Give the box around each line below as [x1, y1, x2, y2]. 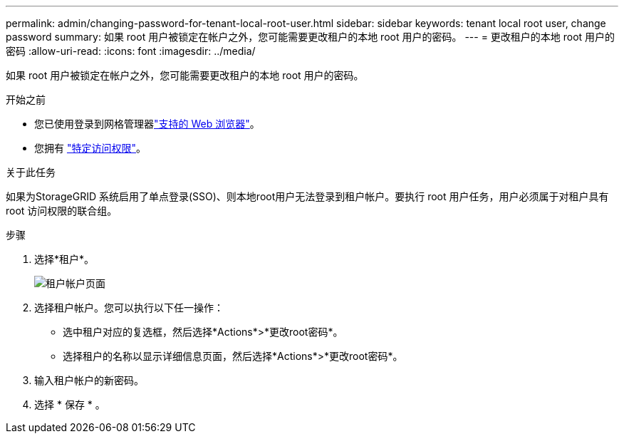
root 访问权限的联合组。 [6, 205, 118, 217]
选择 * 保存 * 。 [34, 398, 105, 410]
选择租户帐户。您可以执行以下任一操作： [34, 301, 224, 314]
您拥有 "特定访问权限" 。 [34, 142, 146, 154]
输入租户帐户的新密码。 [34, 374, 144, 386]
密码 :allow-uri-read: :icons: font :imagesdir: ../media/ [6, 45, 256, 57]
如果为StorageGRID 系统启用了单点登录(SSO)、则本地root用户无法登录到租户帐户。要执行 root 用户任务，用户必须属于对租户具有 [6, 190, 609, 202]
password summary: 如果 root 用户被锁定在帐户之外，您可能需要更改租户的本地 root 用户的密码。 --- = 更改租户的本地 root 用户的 [6, 31, 615, 43]
